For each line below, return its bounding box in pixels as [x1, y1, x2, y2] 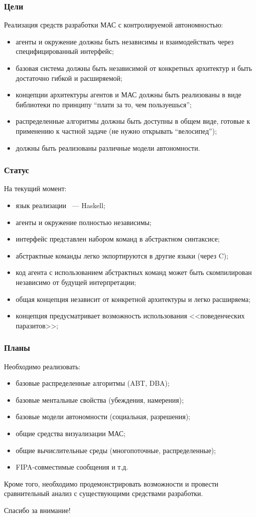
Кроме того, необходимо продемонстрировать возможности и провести [4, 478, 219, 489]
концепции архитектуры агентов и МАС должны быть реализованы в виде [15, 89, 242, 100]
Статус [4, 164, 29, 176]
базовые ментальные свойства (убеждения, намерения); [15, 394, 184, 405]
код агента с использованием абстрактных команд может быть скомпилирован [15, 267, 252, 277]
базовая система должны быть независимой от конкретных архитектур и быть [15, 63, 252, 73]
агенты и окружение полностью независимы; [15, 217, 152, 227]
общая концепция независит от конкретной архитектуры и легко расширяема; [15, 293, 251, 304]
